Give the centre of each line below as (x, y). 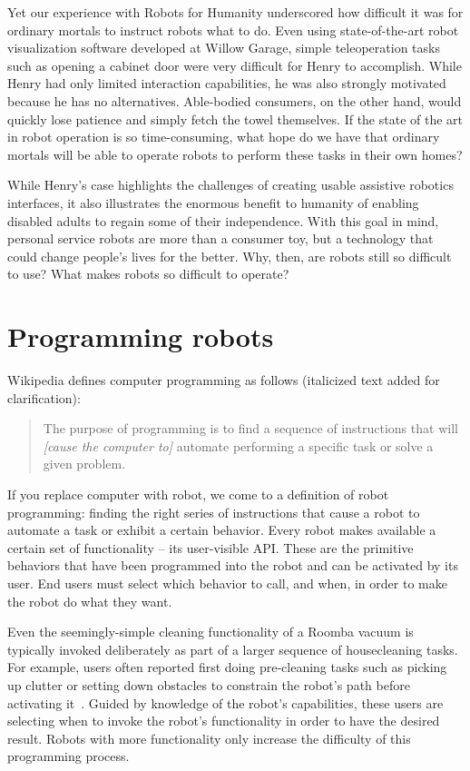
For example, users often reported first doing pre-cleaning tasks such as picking (227, 667)
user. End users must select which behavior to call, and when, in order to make (227, 583)
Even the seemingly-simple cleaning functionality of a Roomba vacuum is (211, 632)
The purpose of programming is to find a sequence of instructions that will (250, 428)
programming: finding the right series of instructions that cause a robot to (214, 512)
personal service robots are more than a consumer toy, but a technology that (220, 238)
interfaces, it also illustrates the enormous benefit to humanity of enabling (213, 202)
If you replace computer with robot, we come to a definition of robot (198, 494)
